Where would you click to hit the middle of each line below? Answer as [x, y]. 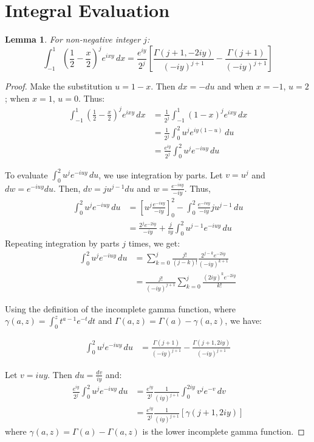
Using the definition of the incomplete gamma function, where [121, 308]
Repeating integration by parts [62, 243]
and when [236, 86]
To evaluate [26, 174]
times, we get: [154, 243]
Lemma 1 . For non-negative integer [73, 39]
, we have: [244, 321]
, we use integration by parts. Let [161, 174]
